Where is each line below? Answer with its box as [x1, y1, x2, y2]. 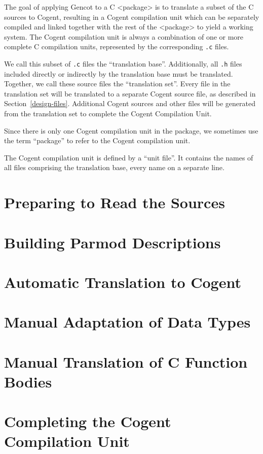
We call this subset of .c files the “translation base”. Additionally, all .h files [4, 58, 242, 69]
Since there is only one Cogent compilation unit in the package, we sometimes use [4, 125, 258, 136]
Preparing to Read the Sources [4, 192, 225, 213]
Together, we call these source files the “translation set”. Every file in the [4, 78, 231, 89]
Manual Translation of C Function [4, 351, 248, 372]
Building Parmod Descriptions [4, 232, 221, 252]
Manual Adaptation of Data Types [4, 311, 251, 332]
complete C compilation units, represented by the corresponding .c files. [4, 41, 229, 52]
